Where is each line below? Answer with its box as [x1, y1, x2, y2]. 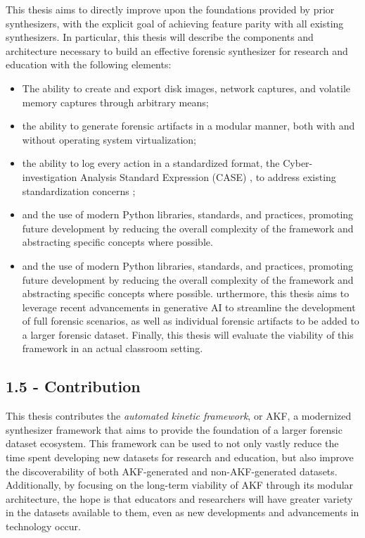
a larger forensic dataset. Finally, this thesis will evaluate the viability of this [22, 327, 354, 342]
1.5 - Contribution [6, 375, 141, 397]
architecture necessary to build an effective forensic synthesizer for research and [6, 43, 348, 58]
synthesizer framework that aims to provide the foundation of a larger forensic [6, 422, 342, 437]
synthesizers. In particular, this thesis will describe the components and [6, 30, 314, 44]
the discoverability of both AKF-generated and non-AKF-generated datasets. [6, 463, 338, 478]
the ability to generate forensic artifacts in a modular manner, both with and [22, 118, 355, 133]
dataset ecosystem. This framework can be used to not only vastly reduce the [6, 436, 339, 451]
